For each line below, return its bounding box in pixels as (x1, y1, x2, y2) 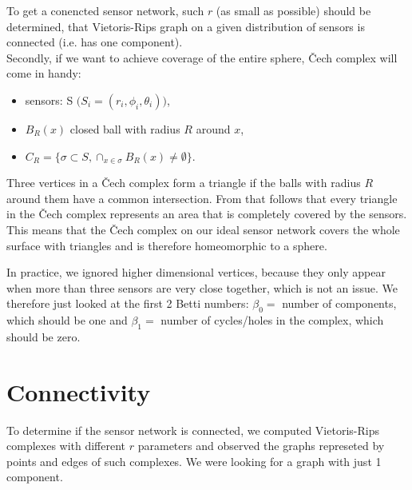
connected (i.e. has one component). (6, 34, 183, 50)
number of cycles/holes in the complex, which (160, 312, 384, 329)
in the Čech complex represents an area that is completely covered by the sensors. (6, 205, 407, 222)
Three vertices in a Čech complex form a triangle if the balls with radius (6, 174, 361, 191)
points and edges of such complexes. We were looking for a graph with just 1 (6, 452, 382, 469)
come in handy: (6, 65, 81, 82)
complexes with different (6, 437, 126, 454)
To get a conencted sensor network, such (6, 2, 204, 18)
